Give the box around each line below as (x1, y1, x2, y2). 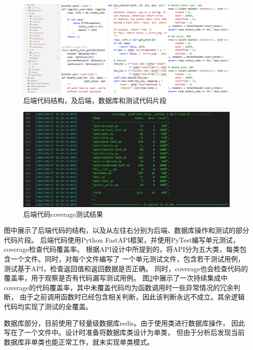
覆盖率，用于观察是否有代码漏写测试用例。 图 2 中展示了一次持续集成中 (4, 273, 228, 283)
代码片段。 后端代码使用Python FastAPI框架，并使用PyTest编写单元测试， (4, 234, 240, 245)
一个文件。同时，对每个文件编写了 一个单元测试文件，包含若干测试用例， (10, 254, 245, 264)
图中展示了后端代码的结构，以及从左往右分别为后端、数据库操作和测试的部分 (4, 225, 249, 235)
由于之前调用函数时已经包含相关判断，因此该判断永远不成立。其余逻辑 (19, 292, 245, 302)
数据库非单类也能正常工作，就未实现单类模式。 (4, 336, 154, 347)
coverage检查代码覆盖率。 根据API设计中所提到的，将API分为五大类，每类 (4, 244, 240, 254)
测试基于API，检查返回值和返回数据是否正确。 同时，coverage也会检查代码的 (4, 263, 248, 273)
